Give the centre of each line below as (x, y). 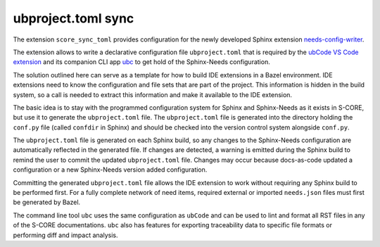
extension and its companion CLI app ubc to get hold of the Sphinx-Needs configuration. (141, 62)
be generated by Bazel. (47, 202)
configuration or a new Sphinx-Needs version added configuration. (110, 170)
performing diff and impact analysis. (65, 235)
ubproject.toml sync (74, 18)
